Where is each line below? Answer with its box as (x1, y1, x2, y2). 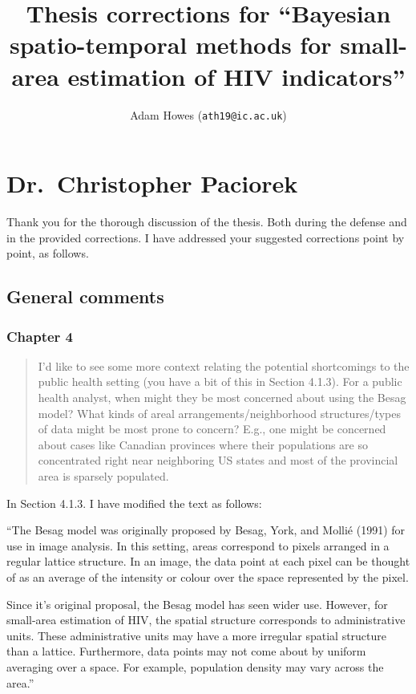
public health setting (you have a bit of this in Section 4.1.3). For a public (38, 373, 402, 390)
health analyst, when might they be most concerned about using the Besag (38, 389, 406, 406)
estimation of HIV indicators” (67, 59, 406, 92)
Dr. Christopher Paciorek (6, 167, 298, 200)
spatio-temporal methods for (9, 28, 332, 61)
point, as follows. (6, 245, 89, 262)
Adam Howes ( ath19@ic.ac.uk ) (130, 106, 287, 123)
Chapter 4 (6, 326, 74, 346)
